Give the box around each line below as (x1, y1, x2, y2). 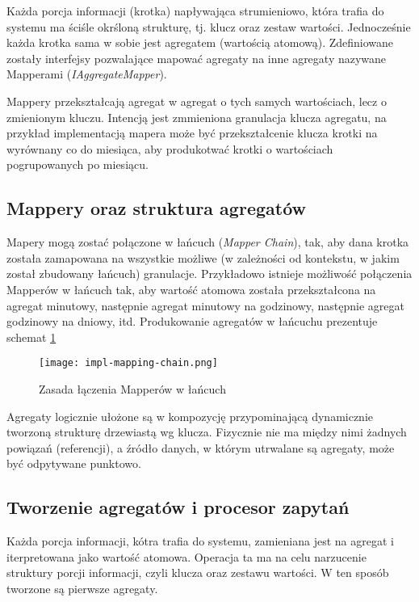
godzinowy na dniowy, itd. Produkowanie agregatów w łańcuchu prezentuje (6, 313, 378, 330)
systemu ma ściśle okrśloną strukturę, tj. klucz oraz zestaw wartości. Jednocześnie (6, 18, 411, 35)
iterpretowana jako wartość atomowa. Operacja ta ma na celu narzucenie (6, 548, 367, 565)
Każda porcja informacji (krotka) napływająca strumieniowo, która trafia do (6, 2, 384, 19)
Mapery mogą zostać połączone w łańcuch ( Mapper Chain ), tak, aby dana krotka (6, 234, 409, 250)
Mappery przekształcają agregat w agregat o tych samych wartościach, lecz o (6, 92, 387, 109)
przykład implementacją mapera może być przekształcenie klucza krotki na (6, 124, 378, 141)
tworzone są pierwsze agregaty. (6, 579, 158, 596)
